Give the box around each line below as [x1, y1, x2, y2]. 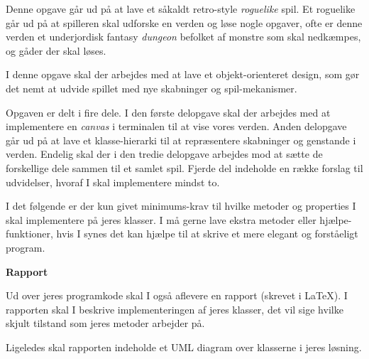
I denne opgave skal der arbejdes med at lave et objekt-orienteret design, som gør [6, 67, 360, 82]
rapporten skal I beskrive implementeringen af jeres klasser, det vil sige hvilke [6, 301, 343, 316]
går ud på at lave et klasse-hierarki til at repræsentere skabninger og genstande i [6, 132, 356, 147]
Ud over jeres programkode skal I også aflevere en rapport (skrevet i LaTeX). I [6, 288, 348, 303]
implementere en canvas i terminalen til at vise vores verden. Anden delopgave [6, 119, 347, 134]
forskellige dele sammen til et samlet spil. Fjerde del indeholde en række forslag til [6, 160, 363, 175]
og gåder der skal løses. [6, 43, 106, 58]
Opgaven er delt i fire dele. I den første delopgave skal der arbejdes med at [6, 105, 331, 119]
